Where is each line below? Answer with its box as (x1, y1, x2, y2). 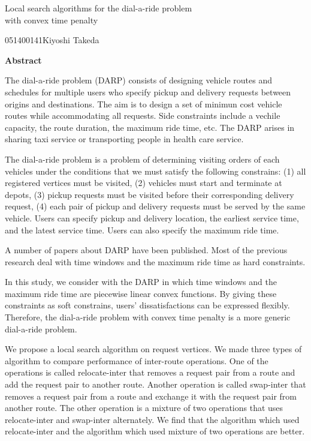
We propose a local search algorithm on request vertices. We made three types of (5, 343, 302, 355)
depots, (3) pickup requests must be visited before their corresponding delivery (5, 188, 294, 200)
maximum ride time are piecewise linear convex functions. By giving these (5, 287, 277, 299)
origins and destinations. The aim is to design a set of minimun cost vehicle (5, 97, 282, 110)
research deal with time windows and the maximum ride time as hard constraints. (5, 255, 306, 268)
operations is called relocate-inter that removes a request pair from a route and (5, 366, 295, 379)
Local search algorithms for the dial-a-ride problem (5, 2, 192, 14)
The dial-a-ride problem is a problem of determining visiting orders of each (5, 152, 280, 165)
